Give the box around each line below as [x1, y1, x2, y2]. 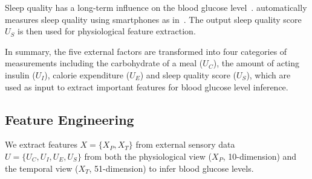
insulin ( [5, 68, 36, 81]
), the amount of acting [213, 57, 300, 69]
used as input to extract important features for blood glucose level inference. [5, 80, 288, 93]
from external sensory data [135, 138, 235, 151]
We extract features [5, 138, 77, 151]
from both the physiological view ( [84, 149, 212, 162]
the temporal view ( [5, 162, 79, 174]
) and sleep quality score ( [140, 68, 237, 81]
